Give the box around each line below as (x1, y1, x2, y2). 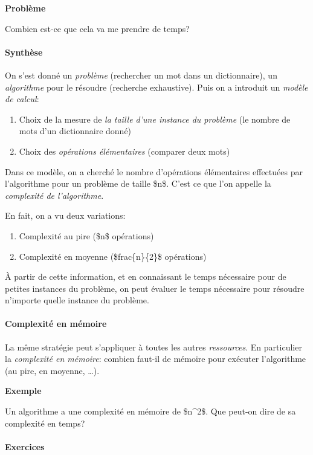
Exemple (5, 384, 42, 397)
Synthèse (5, 45, 43, 58)
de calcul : (5, 92, 39, 105)
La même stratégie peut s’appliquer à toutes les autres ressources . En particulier (5, 340, 302, 353)
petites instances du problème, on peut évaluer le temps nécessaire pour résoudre (5, 282, 305, 294)
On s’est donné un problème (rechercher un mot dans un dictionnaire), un (5, 68, 277, 81)
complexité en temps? (5, 416, 85, 429)
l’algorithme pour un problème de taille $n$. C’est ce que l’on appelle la (5, 177, 271, 190)
